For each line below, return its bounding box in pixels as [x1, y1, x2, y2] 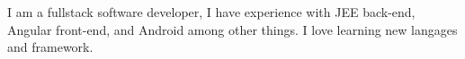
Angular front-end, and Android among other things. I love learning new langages [7, 20, 458, 38]
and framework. [7, 38, 94, 56]
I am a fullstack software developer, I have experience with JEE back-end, [7, 3, 416, 21]
